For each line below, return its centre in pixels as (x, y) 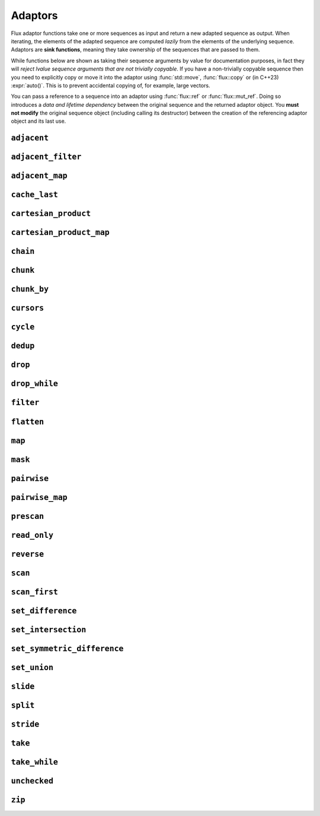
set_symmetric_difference (67, 648)
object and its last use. (39, 121)
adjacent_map (39, 176)
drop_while (35, 384)
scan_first (35, 592)
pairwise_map (39, 497)
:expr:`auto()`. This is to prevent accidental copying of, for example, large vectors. (111, 85)
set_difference (44, 611)
